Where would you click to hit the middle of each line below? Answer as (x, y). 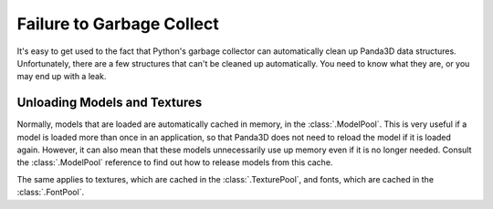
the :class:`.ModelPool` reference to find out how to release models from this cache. (175, 162)
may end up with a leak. (62, 77)
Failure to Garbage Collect (118, 24)
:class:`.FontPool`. (51, 193)
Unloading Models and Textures (110, 103)
